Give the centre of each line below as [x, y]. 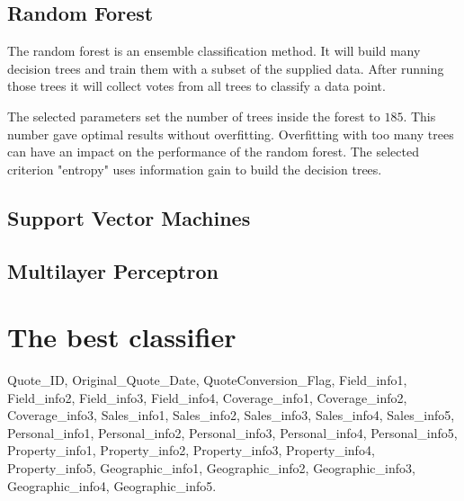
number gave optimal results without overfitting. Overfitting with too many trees [231, 134]
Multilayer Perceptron [113, 270]
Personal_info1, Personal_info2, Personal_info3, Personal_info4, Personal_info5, [232, 432]
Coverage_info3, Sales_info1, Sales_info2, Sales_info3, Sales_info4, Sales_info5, [231, 415]
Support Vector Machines [129, 217]
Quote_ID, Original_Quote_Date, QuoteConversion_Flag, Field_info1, [207, 380]
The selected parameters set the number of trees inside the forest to [194, 116]
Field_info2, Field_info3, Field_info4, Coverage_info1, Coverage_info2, [207, 397]
